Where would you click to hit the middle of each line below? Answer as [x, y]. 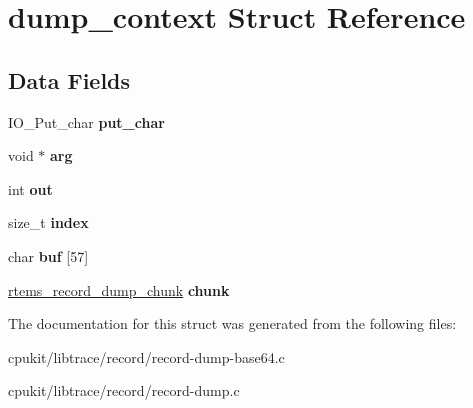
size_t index [48, 222]
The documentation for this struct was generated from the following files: [232, 323]
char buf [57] [48, 255]
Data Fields [69, 79]
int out [30, 188]
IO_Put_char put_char [86, 121]
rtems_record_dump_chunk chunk [119, 289]
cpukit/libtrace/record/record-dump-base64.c [146, 356]
